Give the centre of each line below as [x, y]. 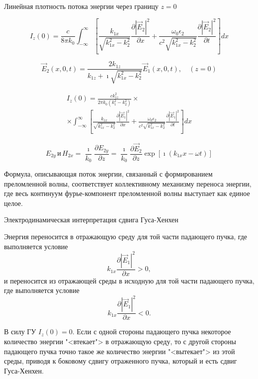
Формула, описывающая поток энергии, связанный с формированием [108, 174]
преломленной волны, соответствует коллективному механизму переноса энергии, [128, 183]
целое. [13, 203]
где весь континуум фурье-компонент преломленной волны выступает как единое [127, 193]
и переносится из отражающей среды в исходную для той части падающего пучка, [129, 280]
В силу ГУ [20, 332]
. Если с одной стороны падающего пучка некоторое [152, 332]
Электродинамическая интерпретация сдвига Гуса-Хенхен [91, 220]
